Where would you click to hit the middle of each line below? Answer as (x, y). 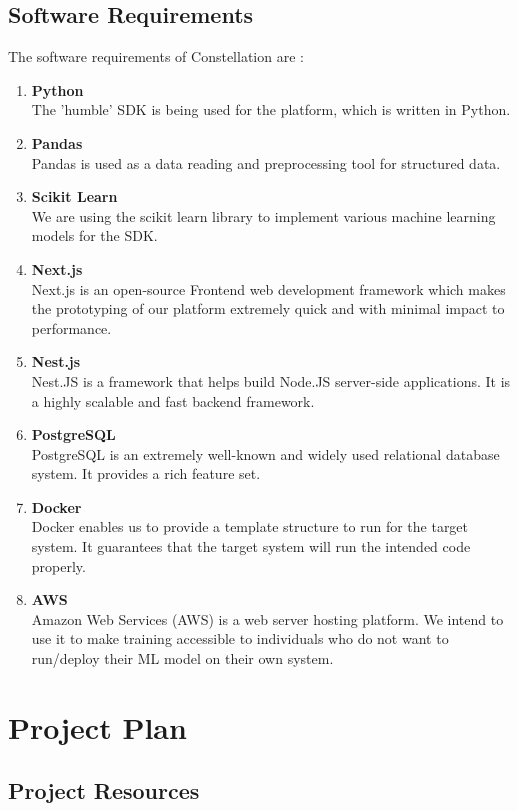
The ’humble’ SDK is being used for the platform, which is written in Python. (271, 109)
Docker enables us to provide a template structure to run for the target (250, 526)
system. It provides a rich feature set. (146, 473)
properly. (58, 565)
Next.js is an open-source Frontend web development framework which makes (268, 288)
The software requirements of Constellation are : (156, 56)
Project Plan (97, 726)
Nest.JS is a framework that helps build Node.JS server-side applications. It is (271, 380)
